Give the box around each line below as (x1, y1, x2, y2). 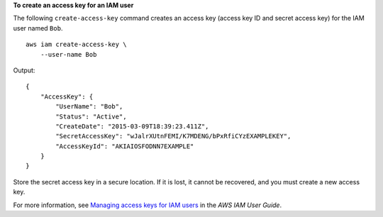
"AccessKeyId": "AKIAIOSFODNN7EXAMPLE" (55, 142, 194, 150)
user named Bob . (13, 23, 63, 32)
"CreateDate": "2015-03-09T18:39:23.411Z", (55, 122, 209, 130)
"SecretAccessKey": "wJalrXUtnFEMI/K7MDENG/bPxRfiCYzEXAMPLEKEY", (55, 132, 292, 140)
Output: (13, 66, 35, 74)
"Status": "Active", (55, 112, 127, 121)
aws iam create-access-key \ (26, 40, 127, 49)
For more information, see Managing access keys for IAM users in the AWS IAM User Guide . (13, 201, 282, 209)
